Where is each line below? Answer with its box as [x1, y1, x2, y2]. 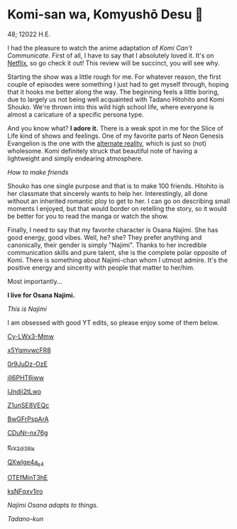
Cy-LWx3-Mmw [7, 332, 55, 340]
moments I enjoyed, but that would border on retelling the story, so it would [7, 204, 227, 212]
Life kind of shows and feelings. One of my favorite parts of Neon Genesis [7, 131, 224, 140]
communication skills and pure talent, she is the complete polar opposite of [7, 248, 227, 256]
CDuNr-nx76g [7, 428, 48, 437]
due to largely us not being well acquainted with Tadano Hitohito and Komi [7, 95, 225, 104]
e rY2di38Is [7, 442, 35, 452]
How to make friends [7, 168, 69, 176]
